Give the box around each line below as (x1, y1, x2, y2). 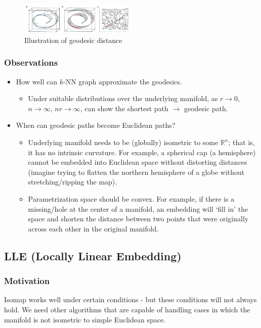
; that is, (228, 137, 255, 147)
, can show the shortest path (80, 103, 168, 113)
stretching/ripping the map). (28, 176, 117, 187)
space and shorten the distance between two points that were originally (28, 213, 249, 224)
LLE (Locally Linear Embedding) (4, 248, 182, 263)
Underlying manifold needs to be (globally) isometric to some (28, 137, 219, 147)
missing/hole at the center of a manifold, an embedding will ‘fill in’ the (28, 203, 248, 214)
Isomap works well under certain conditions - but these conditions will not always (4, 294, 257, 305)
